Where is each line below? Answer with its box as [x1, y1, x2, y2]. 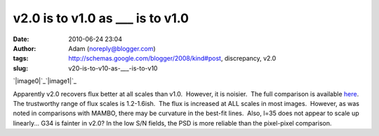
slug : [13, 63, 28, 73]
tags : [13, 54, 29, 63]
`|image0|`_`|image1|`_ [13, 77, 77, 85]
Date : [13, 35, 29, 43]
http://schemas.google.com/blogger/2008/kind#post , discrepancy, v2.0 [68, 54, 277, 63]
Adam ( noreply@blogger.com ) [68, 44, 156, 52]
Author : [13, 44, 36, 52]
